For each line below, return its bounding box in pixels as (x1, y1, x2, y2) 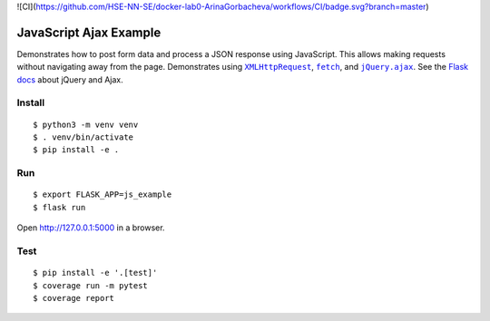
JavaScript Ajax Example (16, 24, 162, 40)
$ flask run (33, 202, 86, 212)
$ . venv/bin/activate (33, 132, 134, 142)
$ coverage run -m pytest (33, 280, 149, 290)
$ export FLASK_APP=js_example (33, 190, 172, 199)
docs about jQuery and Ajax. (16, 73, 123, 85)
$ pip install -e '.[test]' (33, 267, 158, 278)
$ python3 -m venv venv (33, 119, 139, 130)
